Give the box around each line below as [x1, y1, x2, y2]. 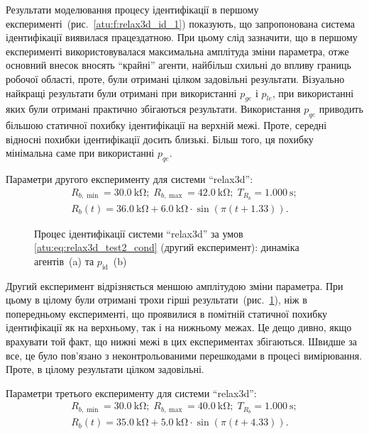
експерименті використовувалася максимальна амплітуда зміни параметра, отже [6, 43, 349, 58]
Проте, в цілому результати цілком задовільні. [6, 362, 204, 377]
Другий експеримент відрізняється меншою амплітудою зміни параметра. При [6, 278, 343, 293]
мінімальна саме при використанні [6, 145, 155, 160]
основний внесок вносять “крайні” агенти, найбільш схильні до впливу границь [6, 57, 351, 72]
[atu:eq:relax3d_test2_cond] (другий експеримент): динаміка [34, 240, 299, 255]
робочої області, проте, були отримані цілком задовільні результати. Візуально [6, 71, 345, 86]
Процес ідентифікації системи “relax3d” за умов [34, 226, 243, 240]
